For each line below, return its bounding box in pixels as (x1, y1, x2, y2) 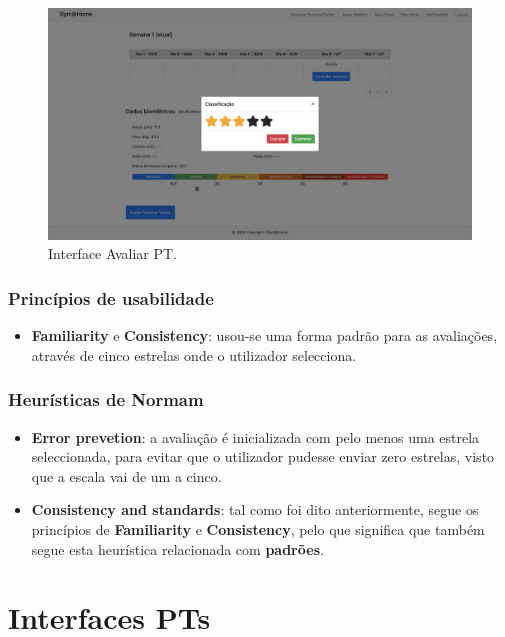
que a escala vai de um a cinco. (31, 465, 222, 486)
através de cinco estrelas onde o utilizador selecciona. (31, 344, 357, 365)
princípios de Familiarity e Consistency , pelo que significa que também (31, 519, 485, 540)
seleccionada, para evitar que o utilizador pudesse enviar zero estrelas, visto (31, 446, 495, 467)
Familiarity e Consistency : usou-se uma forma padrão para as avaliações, (31, 325, 498, 346)
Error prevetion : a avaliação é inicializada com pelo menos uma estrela (31, 426, 480, 447)
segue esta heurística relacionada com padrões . (31, 538, 324, 559)
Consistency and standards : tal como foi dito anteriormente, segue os (31, 499, 479, 520)
